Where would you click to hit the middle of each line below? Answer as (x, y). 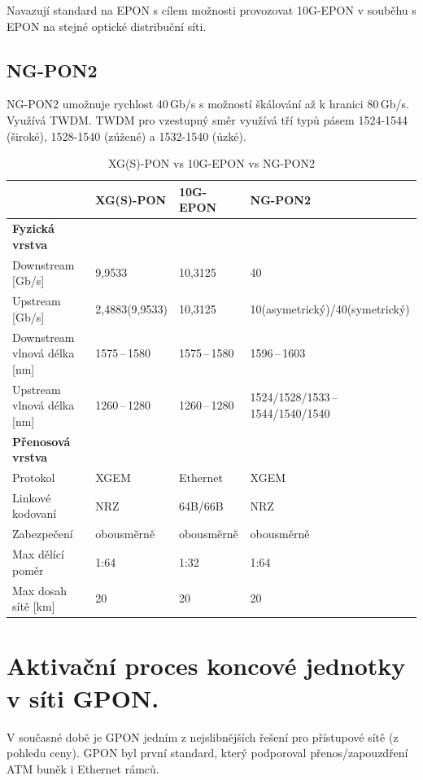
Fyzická (33, 228)
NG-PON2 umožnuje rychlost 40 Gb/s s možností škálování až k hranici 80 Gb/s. (208, 104)
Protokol (34, 478)
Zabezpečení (43, 534)
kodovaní (35, 513)
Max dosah (39, 590)
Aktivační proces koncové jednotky (206, 666)
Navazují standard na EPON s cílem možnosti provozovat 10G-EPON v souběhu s (211, 10)
